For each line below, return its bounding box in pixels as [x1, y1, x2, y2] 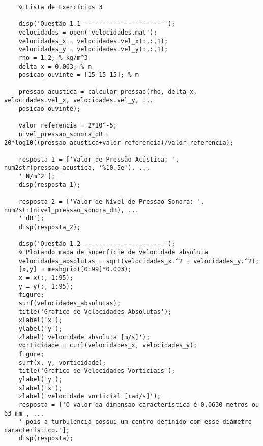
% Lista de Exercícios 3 [18, 4, 103, 11]
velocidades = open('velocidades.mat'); [18, 28, 157, 36]
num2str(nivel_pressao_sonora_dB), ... [4, 206, 139, 214]
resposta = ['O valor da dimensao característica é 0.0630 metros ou [18, 401, 259, 408]
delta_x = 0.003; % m [18, 62, 92, 70]
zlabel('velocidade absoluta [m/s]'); [18, 333, 150, 341]
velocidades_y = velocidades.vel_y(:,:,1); [18, 46, 168, 53]
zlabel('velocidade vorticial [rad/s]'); [18, 393, 161, 400]
